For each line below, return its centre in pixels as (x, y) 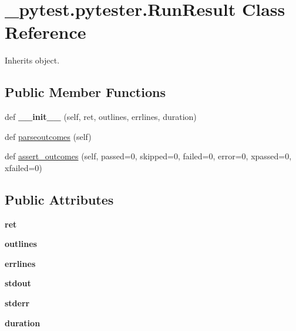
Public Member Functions (85, 92)
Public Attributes (59, 199)
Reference (46, 32)
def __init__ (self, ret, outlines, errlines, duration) (101, 117)
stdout (18, 283)
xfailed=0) (23, 167)
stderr (17, 303)
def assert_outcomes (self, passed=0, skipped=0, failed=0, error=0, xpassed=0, (148, 156)
